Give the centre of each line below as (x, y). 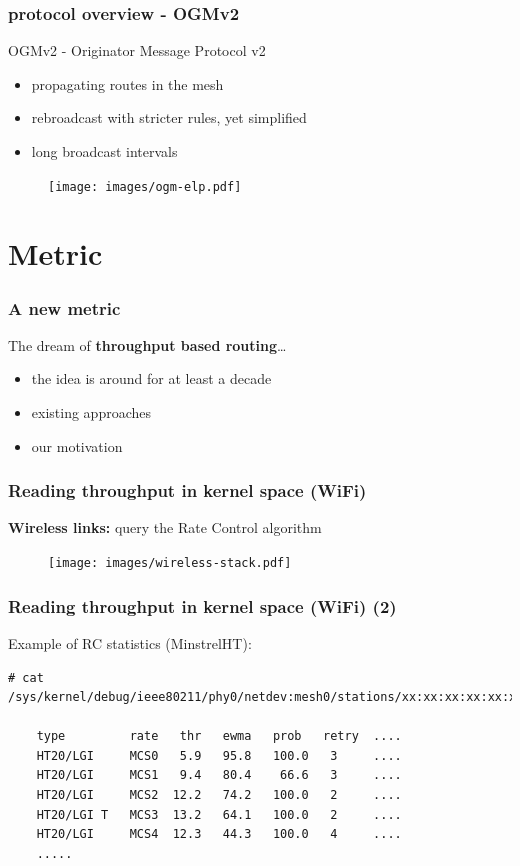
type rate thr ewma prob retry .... (219, 736)
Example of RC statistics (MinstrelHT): (130, 642)
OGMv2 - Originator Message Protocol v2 (137, 50)
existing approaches (91, 412)
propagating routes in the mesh (127, 83)
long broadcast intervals (104, 151)
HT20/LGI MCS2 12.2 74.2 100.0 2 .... (219, 795)
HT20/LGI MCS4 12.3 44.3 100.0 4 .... (219, 834)
